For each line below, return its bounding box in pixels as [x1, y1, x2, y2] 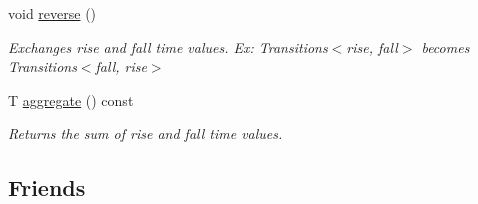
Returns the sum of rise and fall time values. [8, 123, 283, 144]
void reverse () [8, 3, 97, 23]
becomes [421, 36, 470, 57]
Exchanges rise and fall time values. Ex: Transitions [8, 36, 328, 57]
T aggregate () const [8, 89, 134, 110]
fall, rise [95, 56, 147, 77]
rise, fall [346, 36, 398, 57]
